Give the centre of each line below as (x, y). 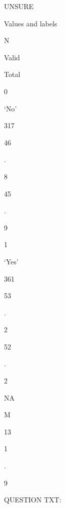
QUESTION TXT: (33, 500)
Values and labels (31, 23)
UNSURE (19, 6)
